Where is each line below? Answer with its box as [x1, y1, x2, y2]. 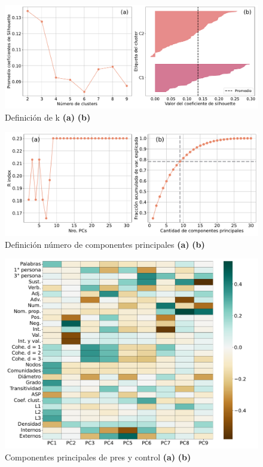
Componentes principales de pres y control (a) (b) [5, 451, 191, 463]
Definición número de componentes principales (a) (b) [5, 238, 205, 250]
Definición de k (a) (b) [5, 110, 91, 123]
